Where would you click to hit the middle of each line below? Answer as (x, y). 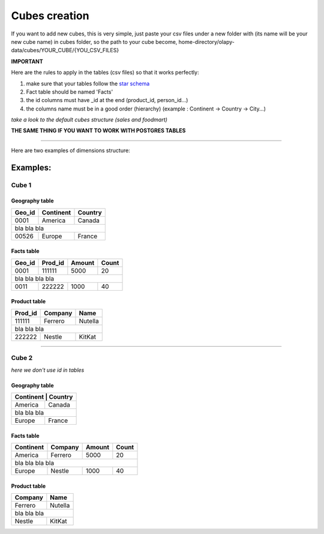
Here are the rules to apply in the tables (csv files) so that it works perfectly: (105, 73)
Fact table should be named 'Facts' (70, 92)
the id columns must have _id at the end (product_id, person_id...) (107, 100)
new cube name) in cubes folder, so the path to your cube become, (94, 41)
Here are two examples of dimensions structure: (70, 150)
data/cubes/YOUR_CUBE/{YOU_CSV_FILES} (65, 50)
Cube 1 (21, 185)
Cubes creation (50, 16)
